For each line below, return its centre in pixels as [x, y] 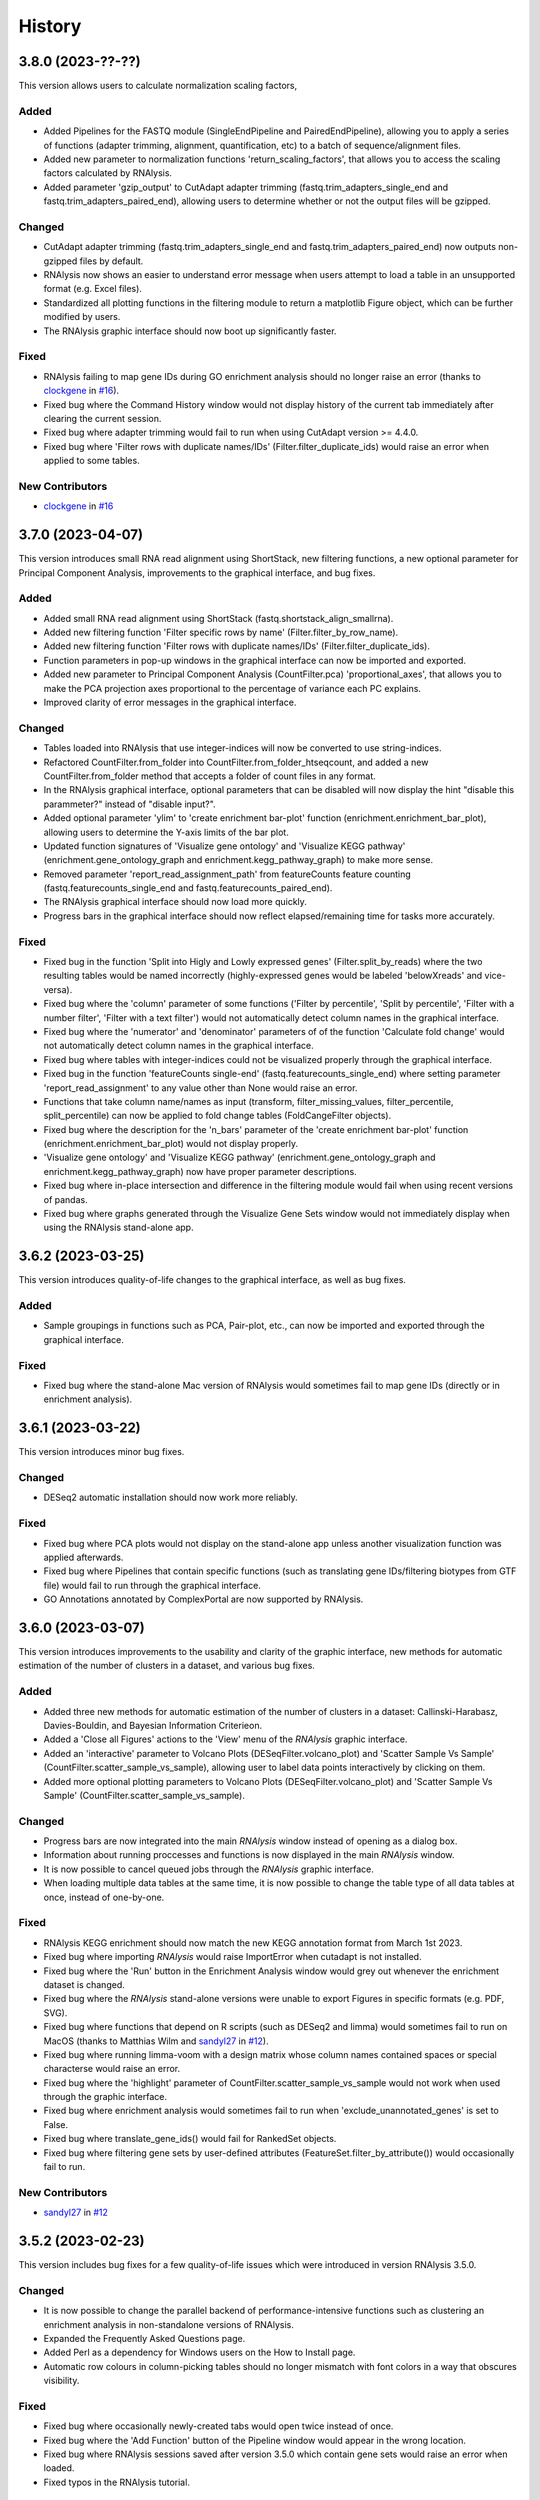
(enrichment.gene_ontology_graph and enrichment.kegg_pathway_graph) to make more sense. [238, 860]
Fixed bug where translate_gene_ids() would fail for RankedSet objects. [190, 2139]
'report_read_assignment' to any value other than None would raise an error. [200, 1087]
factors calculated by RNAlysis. [108, 173]
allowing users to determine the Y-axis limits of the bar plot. [166, 832]
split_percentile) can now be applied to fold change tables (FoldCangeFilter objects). [217, 1116]
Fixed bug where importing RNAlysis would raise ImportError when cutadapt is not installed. [232, 1957]
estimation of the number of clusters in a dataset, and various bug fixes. [166, 1666]
